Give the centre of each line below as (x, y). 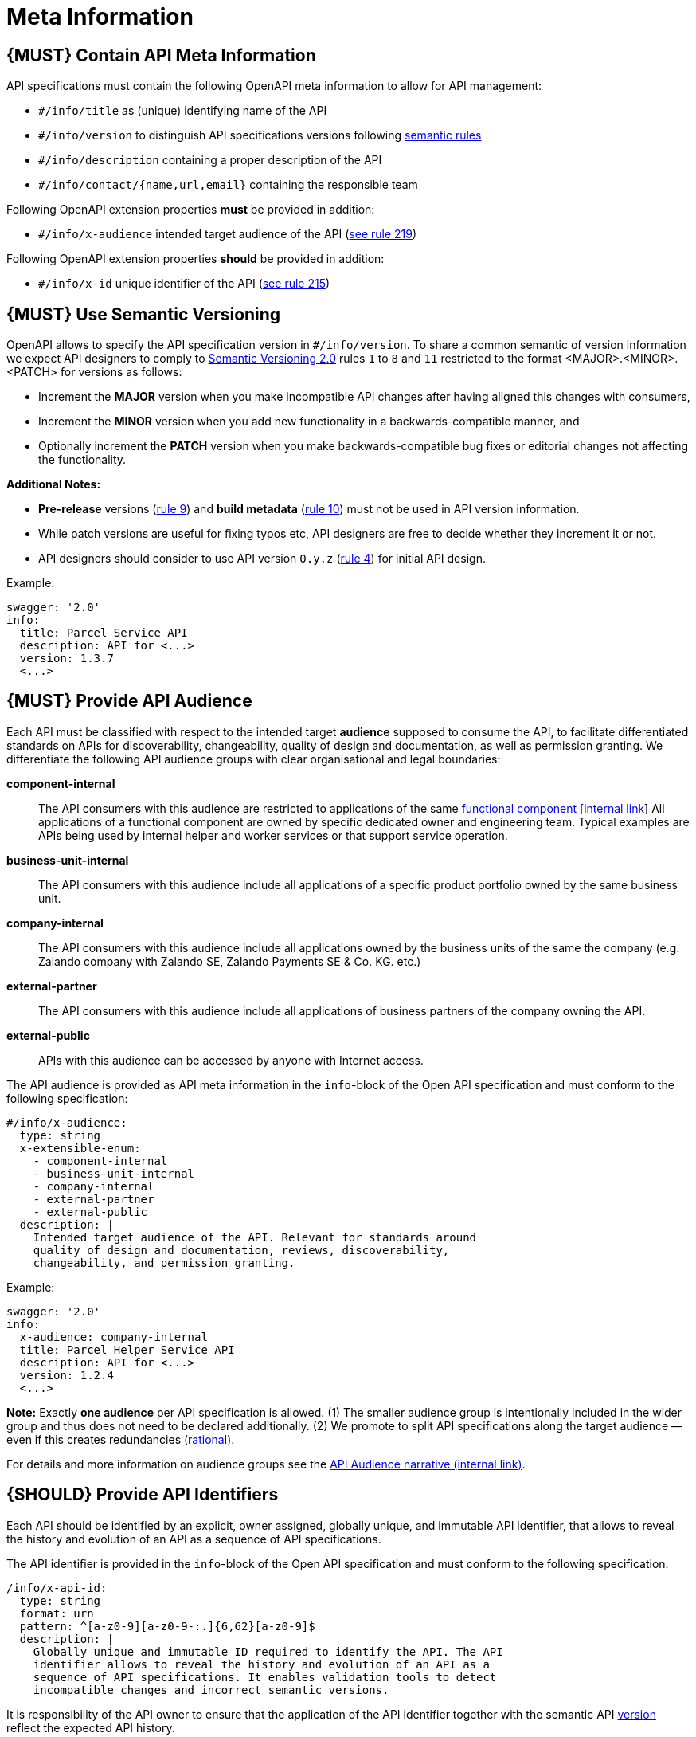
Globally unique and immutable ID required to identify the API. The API (268, 1651)
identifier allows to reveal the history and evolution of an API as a (261, 1664)
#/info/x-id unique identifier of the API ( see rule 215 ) (184, 284)
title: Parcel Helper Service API (127, 1349)
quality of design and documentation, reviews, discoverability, (241, 1250)
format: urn (57, 1613)
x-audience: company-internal (113, 1337)
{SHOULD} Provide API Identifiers (143, 1495)
